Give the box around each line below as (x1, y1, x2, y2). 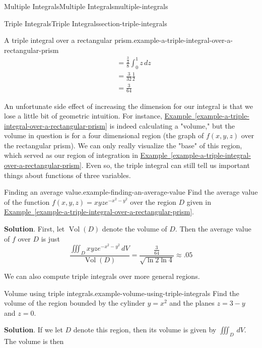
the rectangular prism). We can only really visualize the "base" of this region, (4, 140, 242, 150)
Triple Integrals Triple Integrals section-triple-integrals (4, 18, 167, 28)
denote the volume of (102, 223, 167, 234)
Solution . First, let (4, 223, 65, 234)
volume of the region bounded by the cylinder (4, 298, 145, 308)
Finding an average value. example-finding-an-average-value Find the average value (4, 187, 258, 197)
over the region (130, 196, 176, 207)
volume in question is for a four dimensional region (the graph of (4, 130, 204, 141)
